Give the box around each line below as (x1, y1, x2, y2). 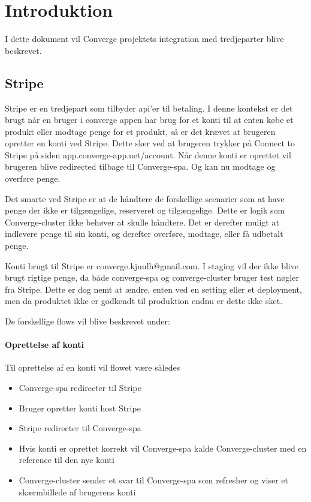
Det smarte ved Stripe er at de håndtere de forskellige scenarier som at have (5, 192, 285, 205)
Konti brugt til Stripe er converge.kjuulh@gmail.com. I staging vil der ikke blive (5, 259, 298, 272)
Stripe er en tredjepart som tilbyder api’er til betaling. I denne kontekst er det (5, 101, 293, 114)
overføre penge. (5, 172, 61, 185)
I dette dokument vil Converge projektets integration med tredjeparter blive (5, 32, 284, 45)
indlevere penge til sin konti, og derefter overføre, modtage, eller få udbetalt (5, 227, 283, 240)
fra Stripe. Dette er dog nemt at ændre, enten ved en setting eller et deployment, (5, 282, 302, 295)
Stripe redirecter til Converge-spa (19, 422, 141, 434)
